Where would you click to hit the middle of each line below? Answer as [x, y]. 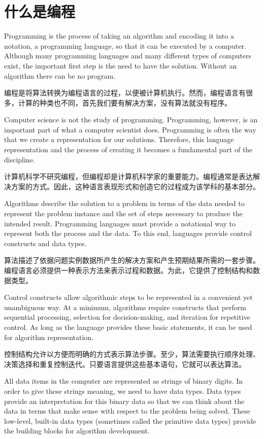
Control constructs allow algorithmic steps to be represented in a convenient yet [128, 297]
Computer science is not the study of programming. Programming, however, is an [131, 120]
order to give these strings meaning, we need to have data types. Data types [123, 391]
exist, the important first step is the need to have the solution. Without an [121, 65]
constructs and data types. [45, 243]
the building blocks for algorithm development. [77, 431]
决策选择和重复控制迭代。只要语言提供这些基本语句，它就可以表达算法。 [125, 364]
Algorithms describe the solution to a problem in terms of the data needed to [124, 203]
